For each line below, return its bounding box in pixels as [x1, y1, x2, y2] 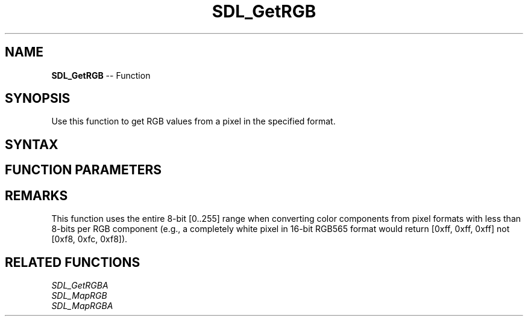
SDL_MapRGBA [51, 300, 113, 311]
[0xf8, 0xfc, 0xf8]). [51, 234, 128, 245]
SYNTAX [5, 136, 58, 152]
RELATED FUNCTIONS [5, 254, 140, 270]
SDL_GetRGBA [51, 280, 108, 290]
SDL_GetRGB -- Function [51, 70, 151, 81]
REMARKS [5, 188, 68, 203]
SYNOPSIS [5, 91, 71, 106]
